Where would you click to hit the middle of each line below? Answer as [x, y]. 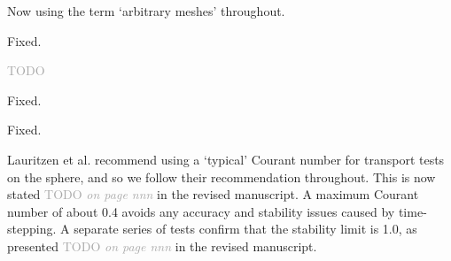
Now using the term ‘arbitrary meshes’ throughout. [146, 11]
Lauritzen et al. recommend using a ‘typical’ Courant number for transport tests [226, 159]
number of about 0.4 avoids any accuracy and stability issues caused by [201, 211]
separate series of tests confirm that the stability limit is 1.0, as [245, 229]
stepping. [32, 229]
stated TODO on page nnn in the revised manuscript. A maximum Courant [213, 194]
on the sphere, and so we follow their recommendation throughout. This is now [222, 177]
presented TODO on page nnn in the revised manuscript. [162, 246]
